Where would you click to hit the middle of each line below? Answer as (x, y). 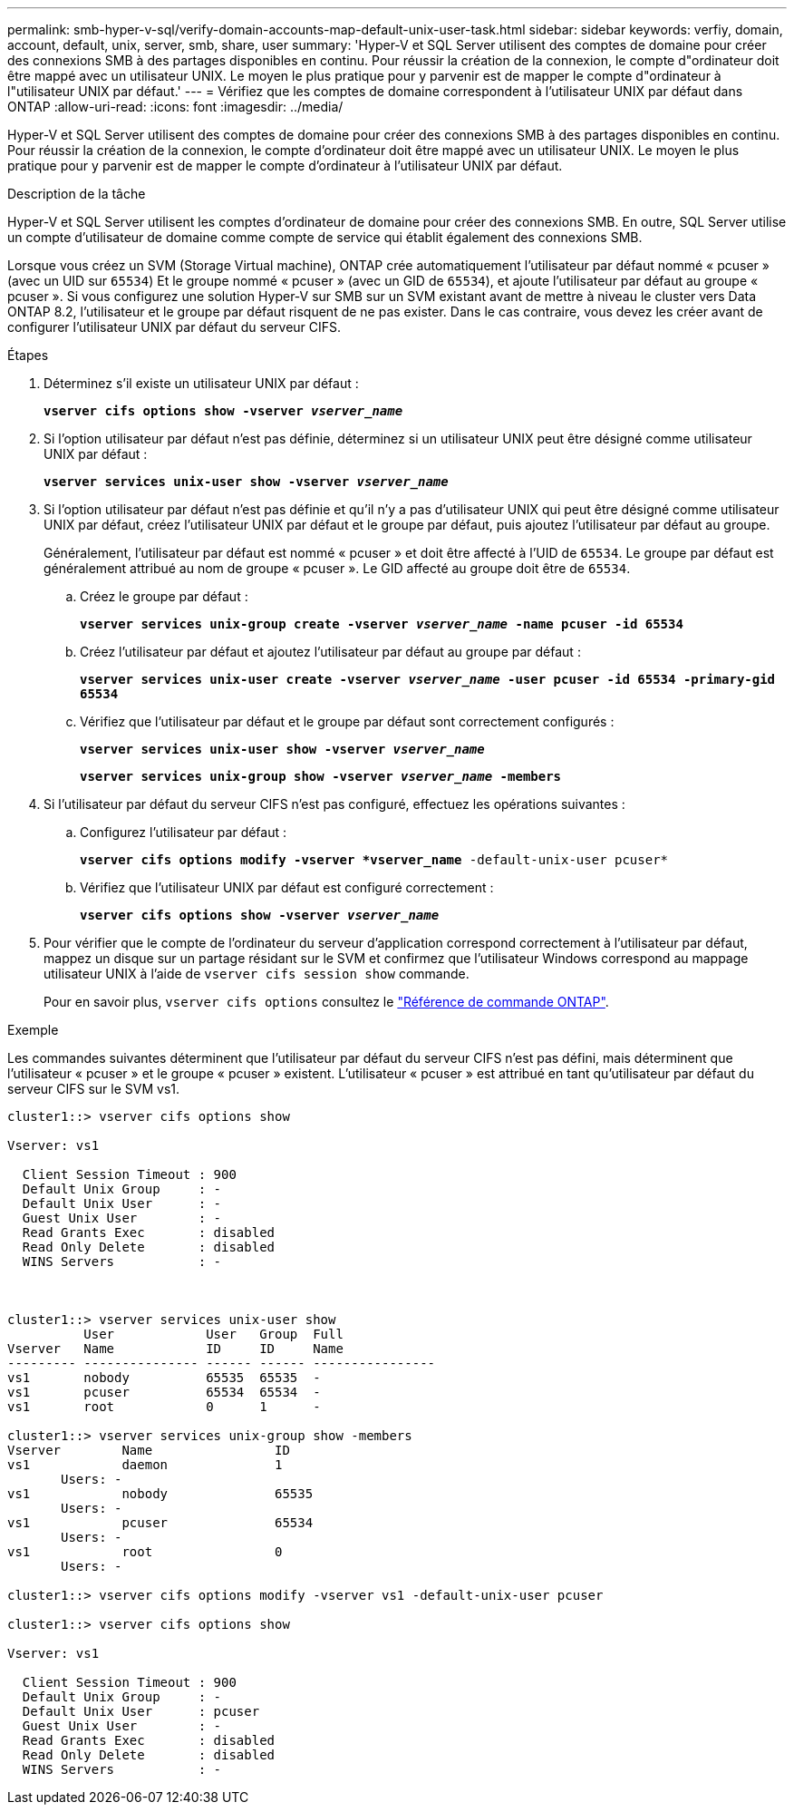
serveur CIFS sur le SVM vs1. (94, 1089)
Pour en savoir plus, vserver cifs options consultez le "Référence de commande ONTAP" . (326, 1002)
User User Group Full (213, 1334)
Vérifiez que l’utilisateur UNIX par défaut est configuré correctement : (287, 887)
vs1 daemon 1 (145, 1465)
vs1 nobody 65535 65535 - (164, 1378)
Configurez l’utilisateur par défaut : (184, 832)
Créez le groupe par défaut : (164, 596)
